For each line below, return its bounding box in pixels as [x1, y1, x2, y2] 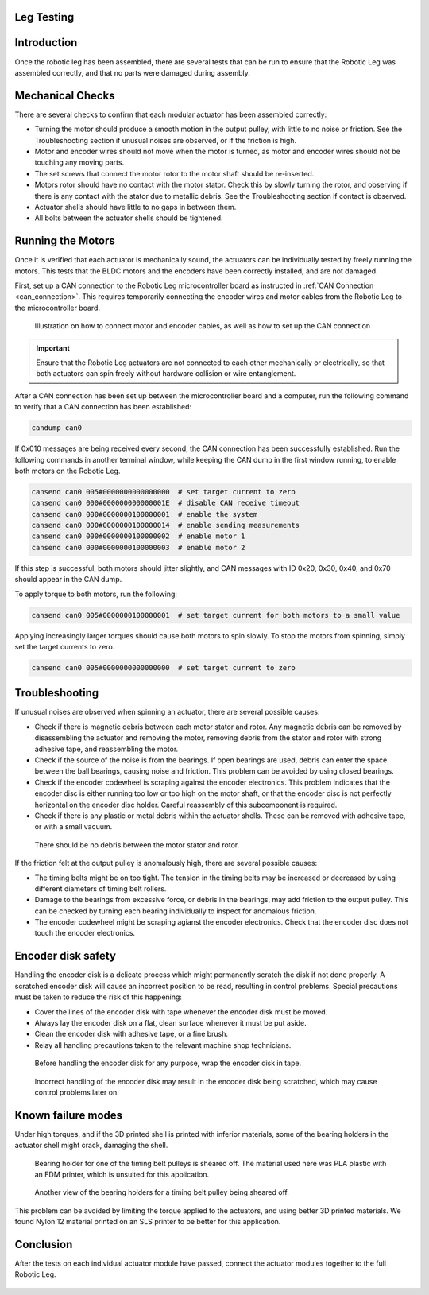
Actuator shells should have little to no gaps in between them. [34, 202, 237, 211]
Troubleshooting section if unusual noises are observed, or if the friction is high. [34, 135, 297, 145]
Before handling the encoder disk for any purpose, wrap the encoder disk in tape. [34, 1058, 302, 1068]
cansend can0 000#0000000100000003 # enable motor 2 [31, 543, 245, 552]
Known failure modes [14, 1108, 123, 1122]
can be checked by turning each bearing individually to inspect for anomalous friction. [34, 906, 317, 916]
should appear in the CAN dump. [14, 575, 122, 584]
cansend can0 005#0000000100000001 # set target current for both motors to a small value [31, 611, 400, 619]
